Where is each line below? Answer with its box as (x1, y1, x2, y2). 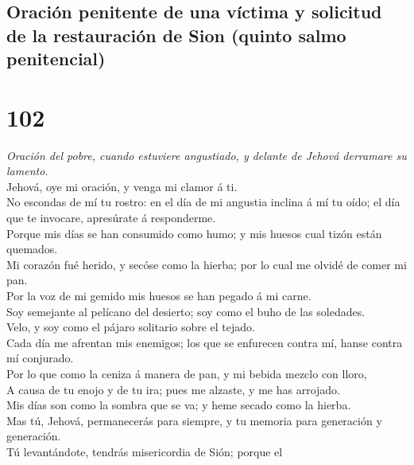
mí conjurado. (6, 350, 74, 366)
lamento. (6, 162, 48, 179)
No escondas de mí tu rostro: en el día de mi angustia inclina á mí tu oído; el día (6, 193, 400, 210)
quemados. (6, 240, 58, 257)
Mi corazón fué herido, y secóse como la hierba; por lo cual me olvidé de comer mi (6, 256, 407, 272)
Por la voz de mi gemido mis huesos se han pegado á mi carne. (6, 287, 311, 304)
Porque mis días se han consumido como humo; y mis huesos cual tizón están (6, 225, 382, 241)
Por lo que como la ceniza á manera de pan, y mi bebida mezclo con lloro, (6, 365, 367, 381)
